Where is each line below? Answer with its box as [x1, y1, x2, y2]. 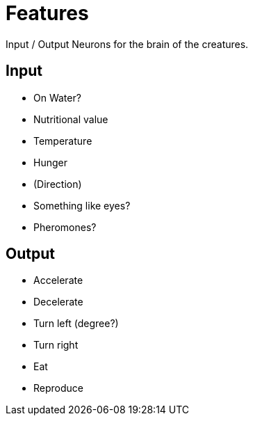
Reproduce [33, 382, 83, 395]
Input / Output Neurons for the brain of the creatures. [6, 38, 249, 50]
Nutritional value [33, 113, 108, 125]
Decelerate [33, 296, 83, 308]
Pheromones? [33, 221, 97, 233]
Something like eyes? [33, 199, 131, 212]
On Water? [33, 91, 81, 104]
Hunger [33, 156, 67, 168]
